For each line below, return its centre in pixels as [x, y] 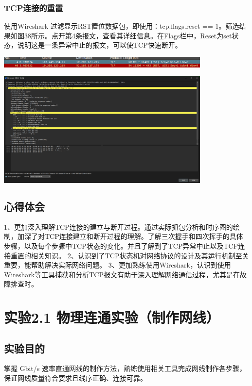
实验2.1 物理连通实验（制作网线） [112, 317]
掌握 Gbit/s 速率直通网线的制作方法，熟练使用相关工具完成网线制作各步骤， [125, 368]
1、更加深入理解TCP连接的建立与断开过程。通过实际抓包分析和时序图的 [118, 227]
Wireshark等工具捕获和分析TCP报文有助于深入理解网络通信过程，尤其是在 [122, 274]
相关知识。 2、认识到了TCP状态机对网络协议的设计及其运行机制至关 [140, 255]
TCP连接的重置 [34, 8]
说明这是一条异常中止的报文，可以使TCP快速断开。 [99, 45]
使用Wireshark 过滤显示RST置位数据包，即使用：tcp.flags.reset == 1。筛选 [122, 26]
